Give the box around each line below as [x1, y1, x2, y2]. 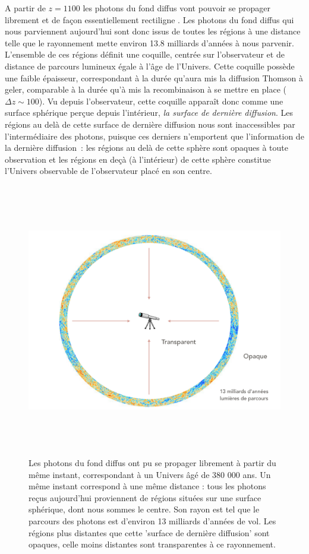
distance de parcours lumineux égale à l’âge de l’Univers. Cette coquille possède [5, 59, 295, 72]
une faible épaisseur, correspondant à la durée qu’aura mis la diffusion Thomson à [5, 71, 303, 84]
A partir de [5, 2, 46, 14]
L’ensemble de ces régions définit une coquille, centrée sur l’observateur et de [5, 48, 285, 61]
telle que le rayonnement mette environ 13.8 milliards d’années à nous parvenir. [5, 36, 294, 49]
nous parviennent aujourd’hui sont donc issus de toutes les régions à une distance [5, 25, 301, 37]
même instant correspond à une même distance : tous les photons [29, 480, 266, 492]
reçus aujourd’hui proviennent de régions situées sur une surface [29, 491, 261, 504]
